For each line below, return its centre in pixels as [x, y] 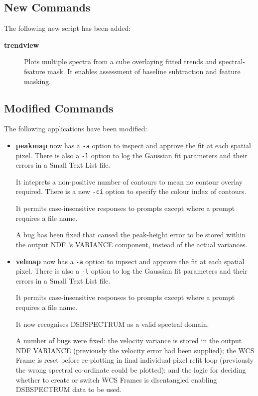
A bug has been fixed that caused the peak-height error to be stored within [131, 235]
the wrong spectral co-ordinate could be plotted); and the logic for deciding [131, 369]
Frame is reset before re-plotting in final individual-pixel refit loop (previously [134, 360]
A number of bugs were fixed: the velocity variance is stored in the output [129, 341]
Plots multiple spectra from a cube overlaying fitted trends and [120, 61]
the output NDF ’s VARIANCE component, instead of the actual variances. [131, 244]
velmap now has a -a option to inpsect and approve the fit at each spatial [130, 261]
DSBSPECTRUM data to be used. [69, 389]
